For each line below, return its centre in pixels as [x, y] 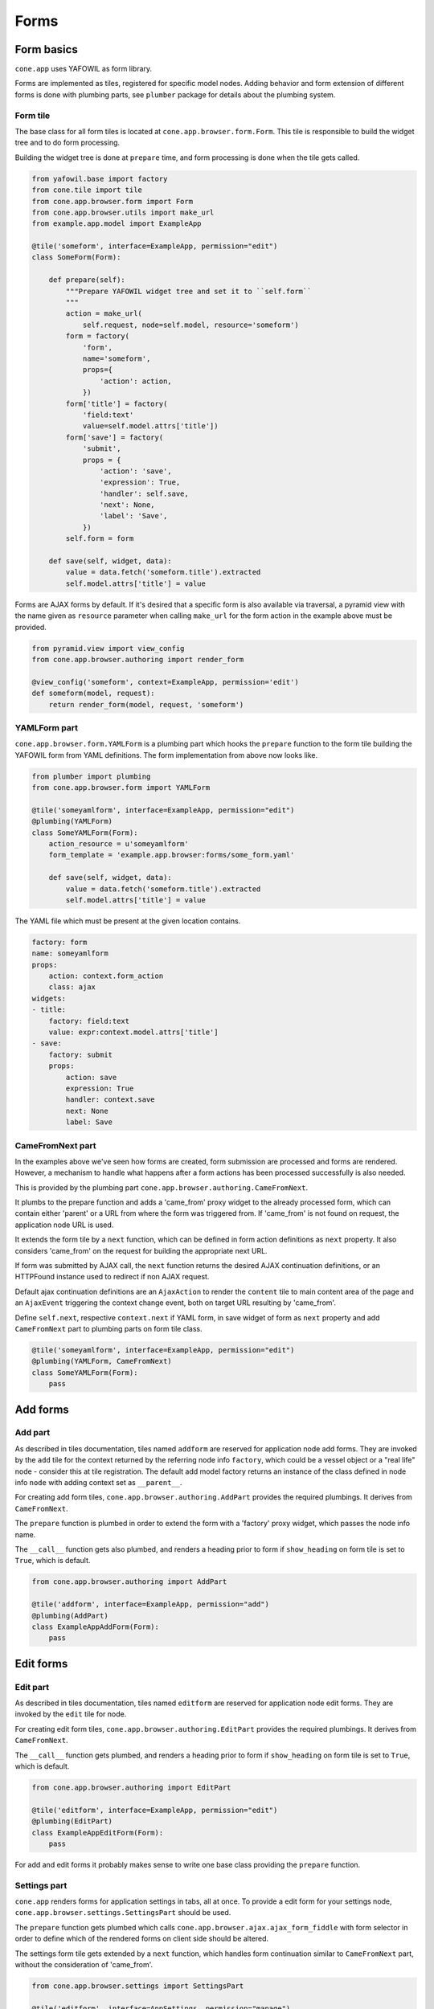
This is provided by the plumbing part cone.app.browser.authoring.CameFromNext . [162, 1187]
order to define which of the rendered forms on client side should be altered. [142, 1939]
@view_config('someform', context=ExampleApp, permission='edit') [165, 682]
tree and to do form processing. [68, 143]
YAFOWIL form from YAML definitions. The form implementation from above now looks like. [166, 755]
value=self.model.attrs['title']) [150, 426]
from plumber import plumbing [91, 776]
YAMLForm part [47, 727]
